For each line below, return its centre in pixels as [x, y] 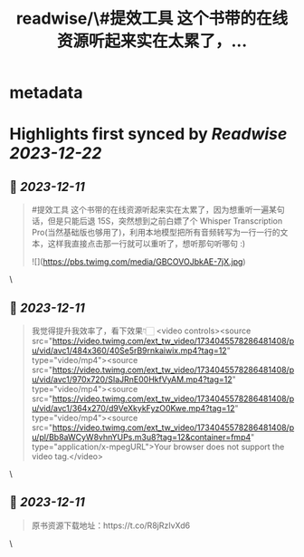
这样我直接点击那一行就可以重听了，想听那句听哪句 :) [147, 244]
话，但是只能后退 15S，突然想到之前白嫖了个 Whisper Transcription [157, 221]
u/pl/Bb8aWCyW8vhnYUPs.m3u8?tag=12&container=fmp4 [141, 437]
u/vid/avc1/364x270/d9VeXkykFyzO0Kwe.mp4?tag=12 [133, 408]
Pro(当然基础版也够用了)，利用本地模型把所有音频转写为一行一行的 [156, 233]
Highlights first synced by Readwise [148, 134]
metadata [46, 93]
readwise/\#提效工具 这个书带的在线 [152, 19]
